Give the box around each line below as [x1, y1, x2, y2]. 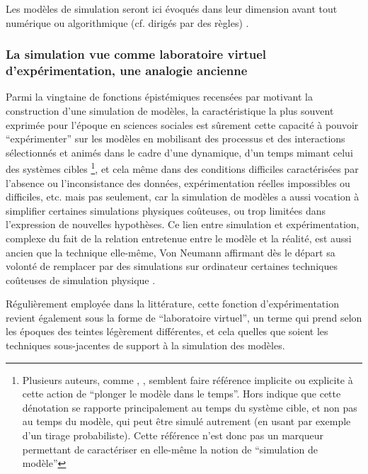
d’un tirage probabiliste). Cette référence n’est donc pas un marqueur [22, 428, 323, 443]
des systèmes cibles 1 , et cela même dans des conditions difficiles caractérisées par [6, 159, 359, 176]
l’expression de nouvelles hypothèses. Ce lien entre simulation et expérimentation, [6, 217, 360, 232]
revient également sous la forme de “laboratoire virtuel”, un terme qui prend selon [6, 310, 362, 325]
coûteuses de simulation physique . [6, 272, 156, 287]
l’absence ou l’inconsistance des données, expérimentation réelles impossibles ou [6, 175, 350, 190]
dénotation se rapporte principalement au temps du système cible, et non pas [22, 400, 357, 414]
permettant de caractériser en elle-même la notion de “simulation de [22, 441, 318, 456]
